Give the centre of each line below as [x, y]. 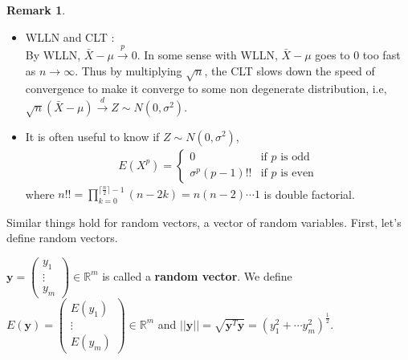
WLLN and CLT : [70, 36]
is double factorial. [309, 194]
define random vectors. [62, 238]
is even [297, 174]
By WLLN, [53, 54]
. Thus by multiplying [129, 70]
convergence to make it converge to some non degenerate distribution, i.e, [206, 89]
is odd [295, 157]
